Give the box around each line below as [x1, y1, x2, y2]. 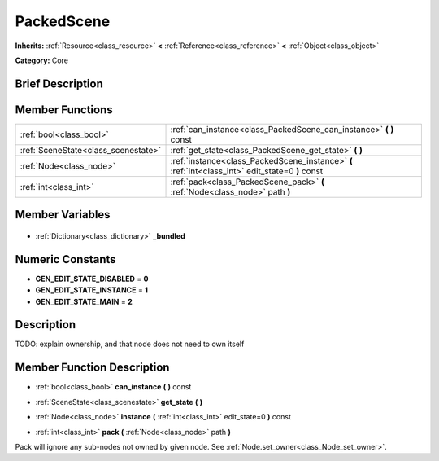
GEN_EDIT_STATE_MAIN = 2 [35, 296, 133, 306]
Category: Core [15, 55, 69, 65]
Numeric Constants [15, 252, 117, 266]
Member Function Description [15, 361, 170, 375]
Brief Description [15, 77, 103, 90]
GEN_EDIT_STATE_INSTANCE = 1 [35, 285, 149, 295]
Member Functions [15, 103, 113, 116]
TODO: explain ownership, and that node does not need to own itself [15, 339, 245, 349]
